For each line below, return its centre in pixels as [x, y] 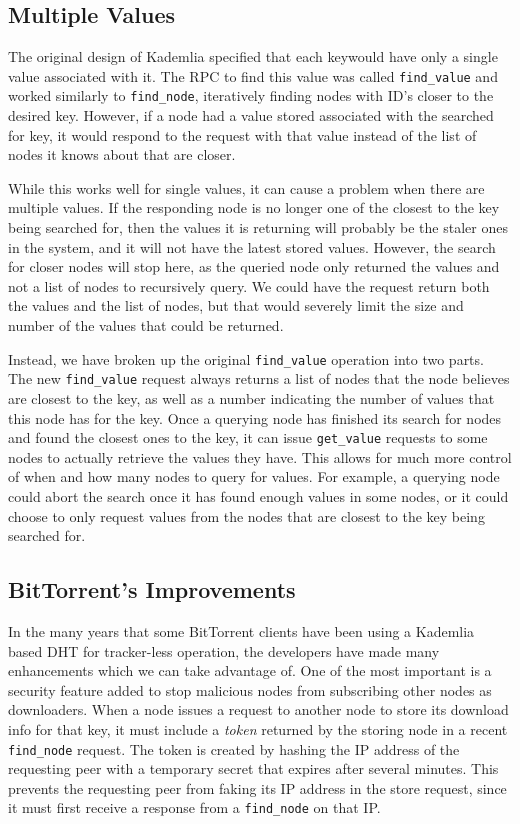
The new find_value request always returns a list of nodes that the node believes [259, 378]
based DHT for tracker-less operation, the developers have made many [224, 650]
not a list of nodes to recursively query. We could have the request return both [249, 285]
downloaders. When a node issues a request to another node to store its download [258, 709]
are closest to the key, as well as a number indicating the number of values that [251, 397]
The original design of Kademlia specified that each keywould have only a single [253, 56]
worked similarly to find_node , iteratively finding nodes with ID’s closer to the [251, 95]
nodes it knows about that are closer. [122, 154]
